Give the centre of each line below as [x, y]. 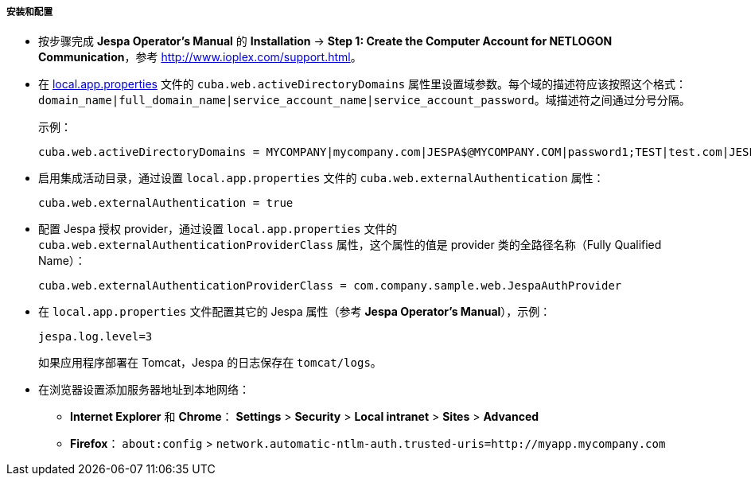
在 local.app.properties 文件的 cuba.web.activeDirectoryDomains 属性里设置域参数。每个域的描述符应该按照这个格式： [363, 84]
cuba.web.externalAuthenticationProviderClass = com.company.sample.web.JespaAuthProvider [330, 286]
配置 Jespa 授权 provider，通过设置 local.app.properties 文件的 [218, 229]
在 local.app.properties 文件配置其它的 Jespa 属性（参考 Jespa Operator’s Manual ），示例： [295, 312]
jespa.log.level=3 [95, 337]
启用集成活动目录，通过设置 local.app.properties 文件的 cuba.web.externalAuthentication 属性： [321, 178]
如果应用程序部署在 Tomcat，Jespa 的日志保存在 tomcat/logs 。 [210, 363]
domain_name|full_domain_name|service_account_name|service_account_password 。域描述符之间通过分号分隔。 [364, 100]
